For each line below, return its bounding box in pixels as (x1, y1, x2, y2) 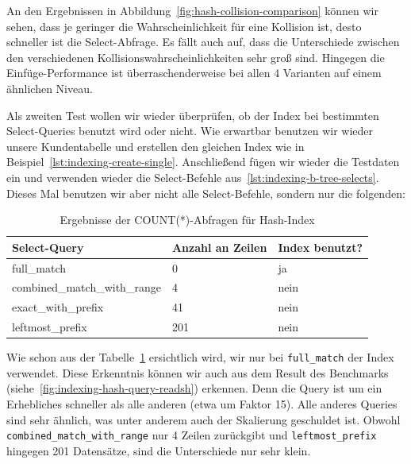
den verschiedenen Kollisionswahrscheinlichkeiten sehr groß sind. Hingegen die (6, 48, 385, 65)
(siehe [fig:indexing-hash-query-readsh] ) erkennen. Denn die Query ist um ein (6, 380, 382, 396)
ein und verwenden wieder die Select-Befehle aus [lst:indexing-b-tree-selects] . (6, 168, 379, 185)
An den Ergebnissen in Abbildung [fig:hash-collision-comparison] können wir (6, 2, 379, 18)
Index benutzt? (278, 238, 363, 255)
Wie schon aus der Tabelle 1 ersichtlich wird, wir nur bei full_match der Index (6, 349, 394, 365)
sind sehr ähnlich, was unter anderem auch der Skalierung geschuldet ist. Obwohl (6, 411, 401, 427)
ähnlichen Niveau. (6, 79, 93, 96)
